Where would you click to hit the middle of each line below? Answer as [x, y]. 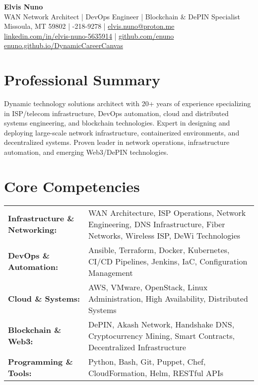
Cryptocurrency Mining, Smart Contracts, [161, 335]
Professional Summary [82, 80]
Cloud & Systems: [44, 298]
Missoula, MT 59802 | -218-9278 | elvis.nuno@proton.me [89, 26]
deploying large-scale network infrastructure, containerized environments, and [122, 132]
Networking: [32, 230]
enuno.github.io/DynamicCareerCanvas [64, 45]
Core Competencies [72, 186]
